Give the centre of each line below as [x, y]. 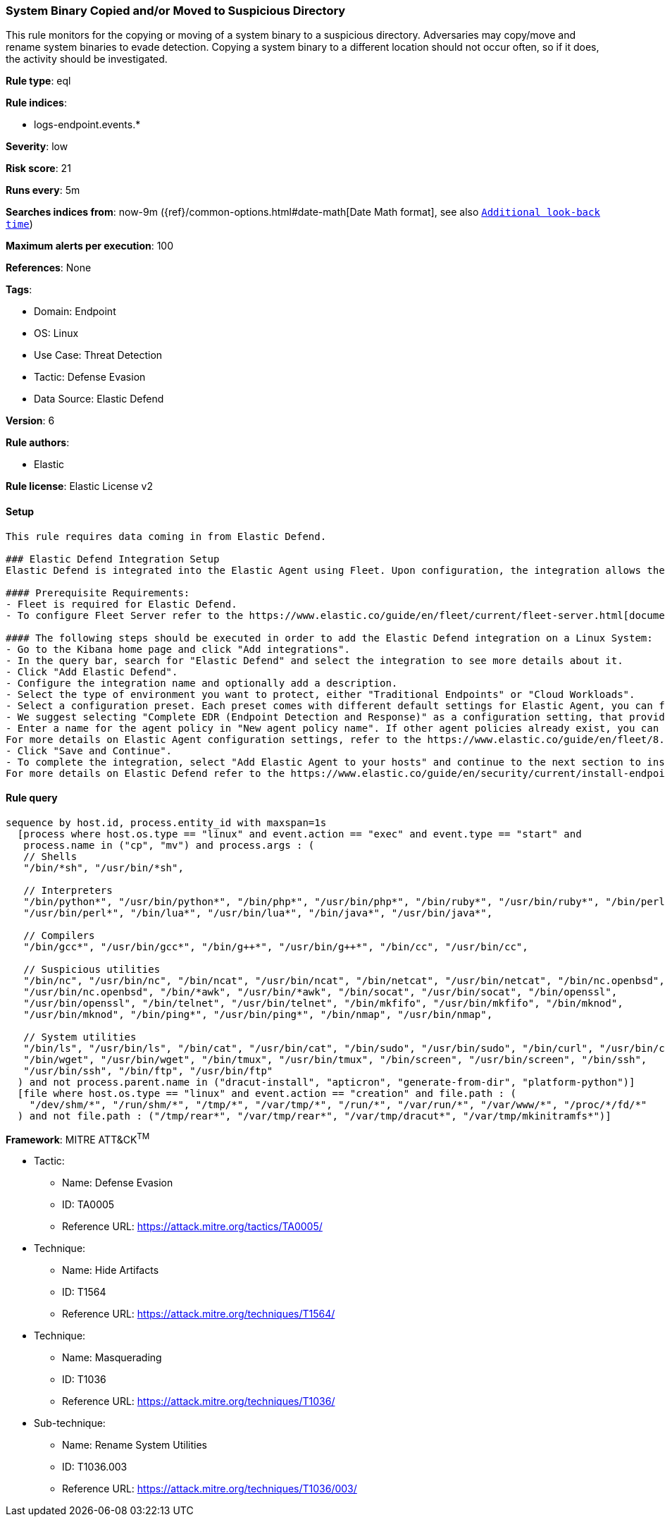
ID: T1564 [84, 1292]
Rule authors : [38, 443]
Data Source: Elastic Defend [99, 399]
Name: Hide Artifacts [111, 1270]
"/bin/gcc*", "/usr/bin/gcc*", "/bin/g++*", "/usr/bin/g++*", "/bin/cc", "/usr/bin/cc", [276, 946]
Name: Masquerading [112, 1358]
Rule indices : [36, 103]
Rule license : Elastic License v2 [79, 486]
